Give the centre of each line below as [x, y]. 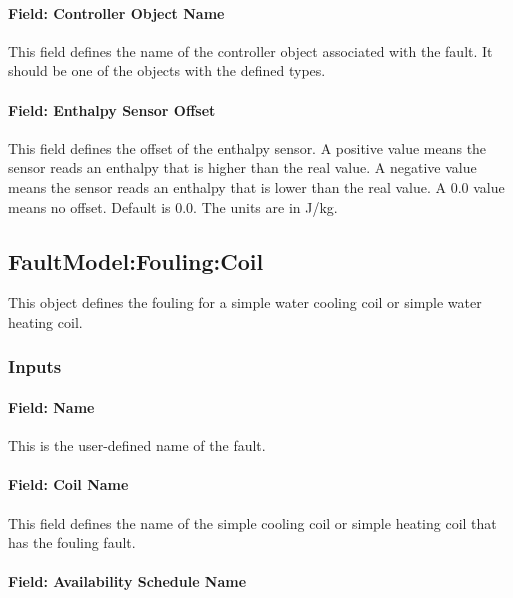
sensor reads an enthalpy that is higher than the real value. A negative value [242, 167]
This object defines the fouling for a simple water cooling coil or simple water [245, 302]
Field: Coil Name [68, 484]
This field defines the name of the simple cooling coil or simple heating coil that [252, 522]
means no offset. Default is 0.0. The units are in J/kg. [173, 206]
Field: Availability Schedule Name [127, 581]
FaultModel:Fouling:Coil [136, 260]
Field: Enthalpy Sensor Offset [112, 109]
